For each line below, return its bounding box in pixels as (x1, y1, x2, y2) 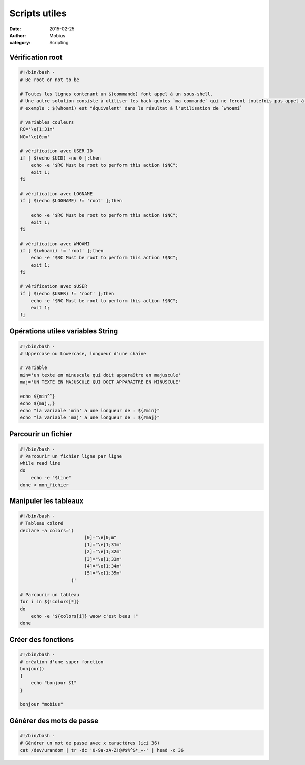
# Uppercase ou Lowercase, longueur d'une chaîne (20, 351, 146, 356)
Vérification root (9, 53, 63, 62)
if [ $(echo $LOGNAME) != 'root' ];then (20, 198, 122, 204)
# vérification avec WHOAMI (20, 241, 90, 247)
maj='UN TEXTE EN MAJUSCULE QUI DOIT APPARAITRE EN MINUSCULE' (20, 379, 181, 385)
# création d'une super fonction (20, 659, 104, 665)
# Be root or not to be (20, 76, 80, 83)
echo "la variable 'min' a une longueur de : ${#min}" (20, 408, 160, 413)
